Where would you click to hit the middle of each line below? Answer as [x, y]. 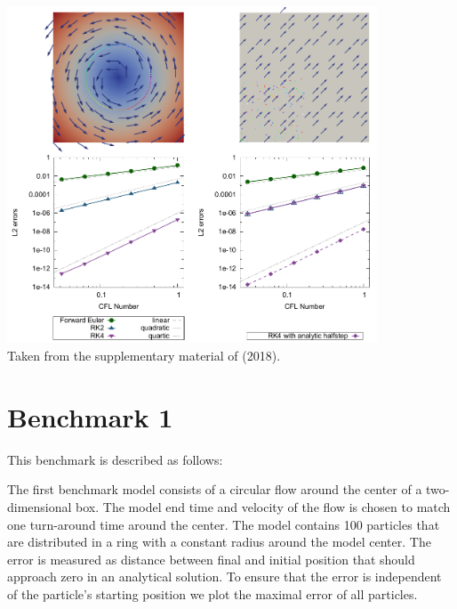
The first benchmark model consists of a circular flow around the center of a [215, 489]
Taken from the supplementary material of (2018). [144, 356]
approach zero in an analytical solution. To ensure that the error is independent [224, 577]
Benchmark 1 [90, 416]
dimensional [40, 506]
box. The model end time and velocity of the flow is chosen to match [263, 506]
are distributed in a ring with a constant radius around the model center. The [219, 542]
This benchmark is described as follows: [115, 459]
